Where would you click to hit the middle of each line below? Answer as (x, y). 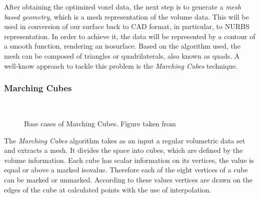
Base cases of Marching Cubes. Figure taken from (100, 123)
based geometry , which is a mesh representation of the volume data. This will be (126, 16)
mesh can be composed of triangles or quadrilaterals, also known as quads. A (122, 55)
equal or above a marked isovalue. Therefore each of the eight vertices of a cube (126, 170)
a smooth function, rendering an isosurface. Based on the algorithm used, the (122, 46)
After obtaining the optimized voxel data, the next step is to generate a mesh (122, 7)
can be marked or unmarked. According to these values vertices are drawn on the (128, 179)
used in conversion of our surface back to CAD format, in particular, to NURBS (127, 26)
